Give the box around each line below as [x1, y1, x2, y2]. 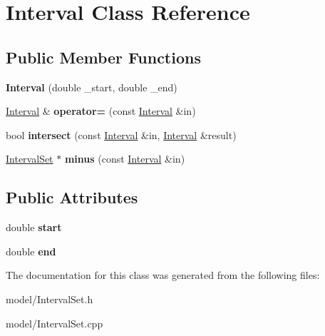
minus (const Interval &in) [64, 151, 185, 166]
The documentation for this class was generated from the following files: [6, 268, 320, 282]
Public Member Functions [6, 46, 201, 68]
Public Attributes [6, 186, 138, 208]
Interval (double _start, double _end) [6, 79, 177, 94]
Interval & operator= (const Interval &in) [6, 103, 196, 118]
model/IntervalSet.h [6, 291, 93, 306]
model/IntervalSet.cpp [6, 315, 103, 330]
